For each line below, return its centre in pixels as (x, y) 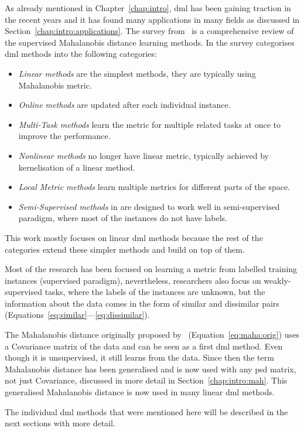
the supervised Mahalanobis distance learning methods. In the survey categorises (150, 42)
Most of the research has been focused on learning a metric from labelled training (151, 269)
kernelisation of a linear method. (77, 167)
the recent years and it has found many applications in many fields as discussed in (152, 19)
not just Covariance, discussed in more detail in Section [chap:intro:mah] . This (146, 380)
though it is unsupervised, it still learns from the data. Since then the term (139, 357)
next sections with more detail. (60, 423)
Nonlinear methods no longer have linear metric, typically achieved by (144, 155)
